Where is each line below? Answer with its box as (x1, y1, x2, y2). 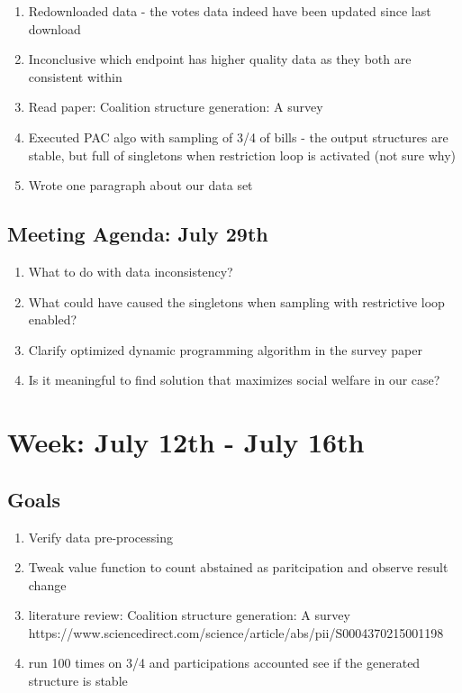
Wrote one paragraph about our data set (28, 176, 253, 195)
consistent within (28, 67, 122, 86)
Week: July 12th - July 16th (7, 424, 365, 460)
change (28, 575, 67, 594)
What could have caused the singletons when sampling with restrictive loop (28, 292, 445, 311)
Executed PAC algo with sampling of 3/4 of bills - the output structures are (28, 127, 448, 146)
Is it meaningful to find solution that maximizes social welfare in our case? (28, 370, 440, 389)
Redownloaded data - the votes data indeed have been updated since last (28, 2, 431, 20)
